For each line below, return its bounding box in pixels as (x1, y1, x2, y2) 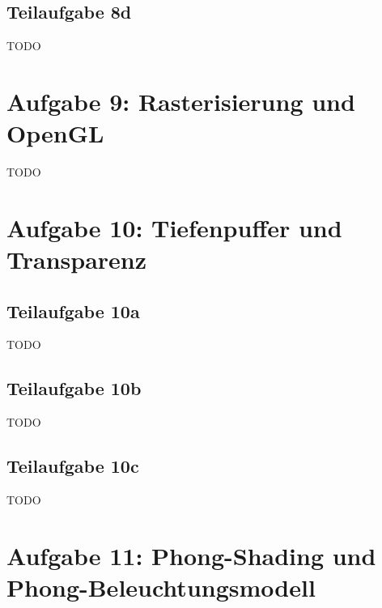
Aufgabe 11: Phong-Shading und (6, 538, 376, 572)
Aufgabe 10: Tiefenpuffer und (6, 210, 342, 244)
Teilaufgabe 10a (6, 298, 140, 323)
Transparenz (6, 243, 147, 276)
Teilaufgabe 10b (6, 376, 142, 401)
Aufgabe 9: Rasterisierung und (6, 84, 355, 117)
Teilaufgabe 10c (6, 453, 139, 478)
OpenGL (6, 117, 104, 150)
